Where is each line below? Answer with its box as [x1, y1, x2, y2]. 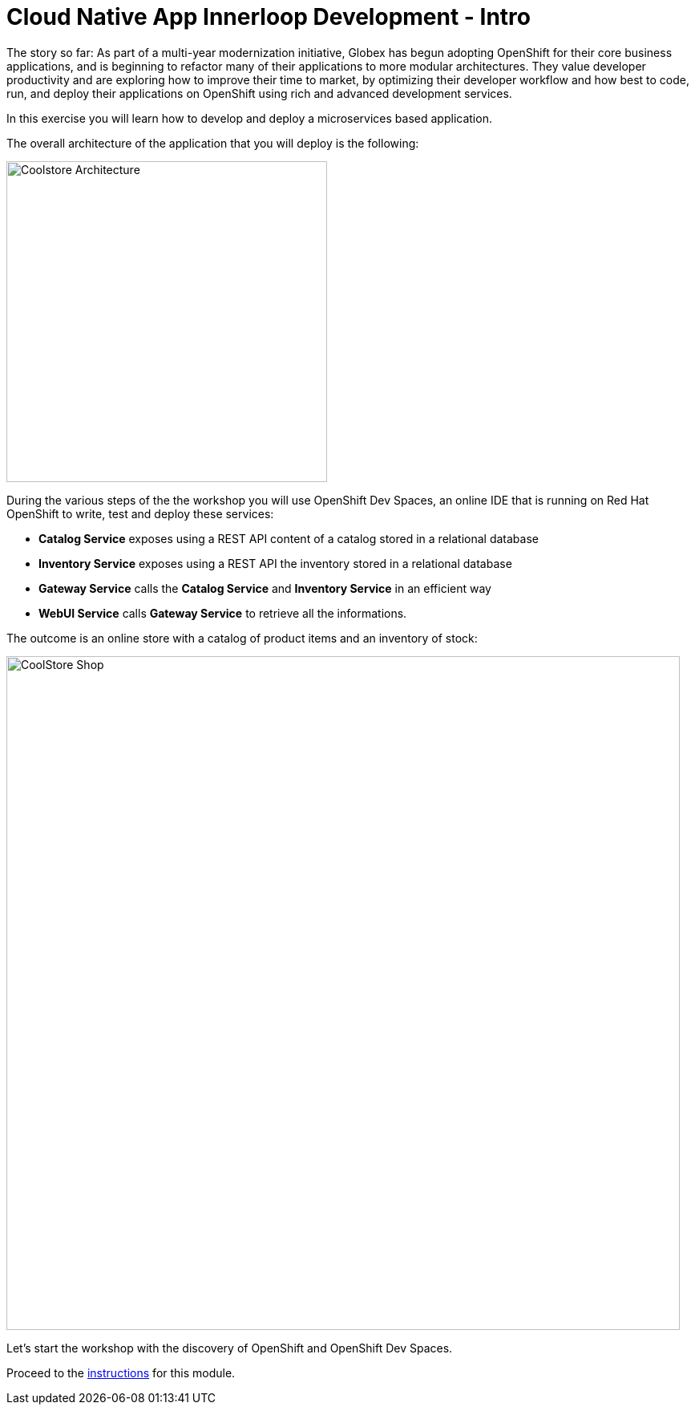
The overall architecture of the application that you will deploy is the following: [6, 136, 419, 150]
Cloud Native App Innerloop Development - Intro [6, 3, 531, 30]
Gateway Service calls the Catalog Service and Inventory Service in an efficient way [38, 581, 491, 595]
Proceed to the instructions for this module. [6, 1365, 236, 1380]
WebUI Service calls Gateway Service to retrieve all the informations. [38, 606, 407, 620]
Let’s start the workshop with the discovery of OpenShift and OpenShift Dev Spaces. [6, 1340, 453, 1355]
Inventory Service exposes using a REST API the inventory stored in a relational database [38, 556, 512, 570]
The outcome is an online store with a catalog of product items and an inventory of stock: [6, 630, 478, 645]
